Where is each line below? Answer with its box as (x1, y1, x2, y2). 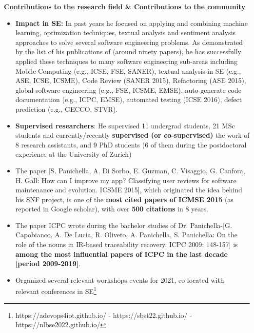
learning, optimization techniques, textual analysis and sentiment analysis (15, 27, 236, 38)
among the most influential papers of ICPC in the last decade (15, 249, 228, 259)
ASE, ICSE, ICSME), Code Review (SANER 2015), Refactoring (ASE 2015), (15, 75, 246, 85)
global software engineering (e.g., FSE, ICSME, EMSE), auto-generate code (15, 84, 241, 95)
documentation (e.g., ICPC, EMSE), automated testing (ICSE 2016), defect (15, 94, 242, 104)
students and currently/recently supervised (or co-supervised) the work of (15, 130, 250, 140)
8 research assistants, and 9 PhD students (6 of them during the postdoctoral (15, 139, 247, 149)
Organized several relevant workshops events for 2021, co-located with (15, 274, 224, 285)
